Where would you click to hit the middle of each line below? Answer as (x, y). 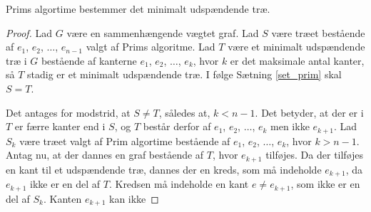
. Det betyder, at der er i (309, 112)
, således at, (184, 112)
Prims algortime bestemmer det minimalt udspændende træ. (138, 9)
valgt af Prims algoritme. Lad (151, 47)
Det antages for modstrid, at (68, 112)
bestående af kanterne (89, 60)
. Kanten (62, 198)
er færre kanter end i (60, 126)
